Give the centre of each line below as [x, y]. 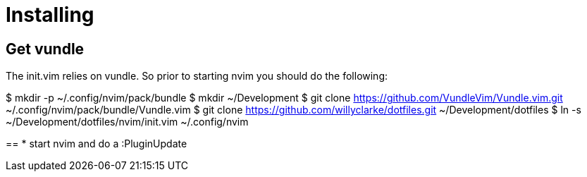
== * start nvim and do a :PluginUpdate [97, 144]
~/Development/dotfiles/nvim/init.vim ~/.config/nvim [127, 122]
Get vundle [45, 49]
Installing [50, 15]
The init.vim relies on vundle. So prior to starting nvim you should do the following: [197, 76]
